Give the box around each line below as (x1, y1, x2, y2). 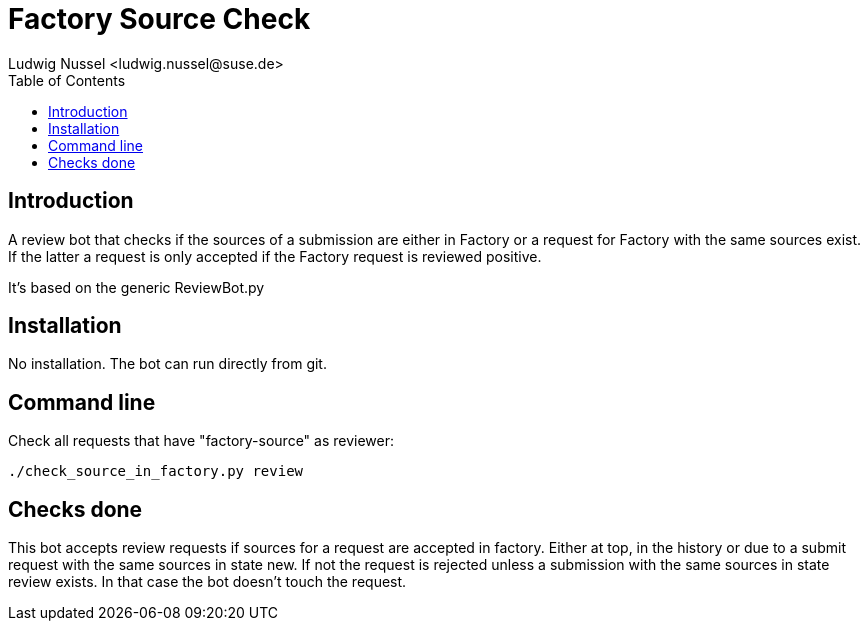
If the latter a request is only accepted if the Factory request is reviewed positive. (8, 247, 542, 265)
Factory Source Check (8, 2, 311, 36)
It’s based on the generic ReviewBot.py (8, 278, 265, 296)
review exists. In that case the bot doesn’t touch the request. (8, 573, 407, 591)
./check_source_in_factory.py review (8, 463, 304, 480)
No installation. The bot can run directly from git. (8, 355, 327, 373)
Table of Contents (8, 71, 126, 89)
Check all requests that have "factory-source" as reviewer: (8, 432, 394, 450)
